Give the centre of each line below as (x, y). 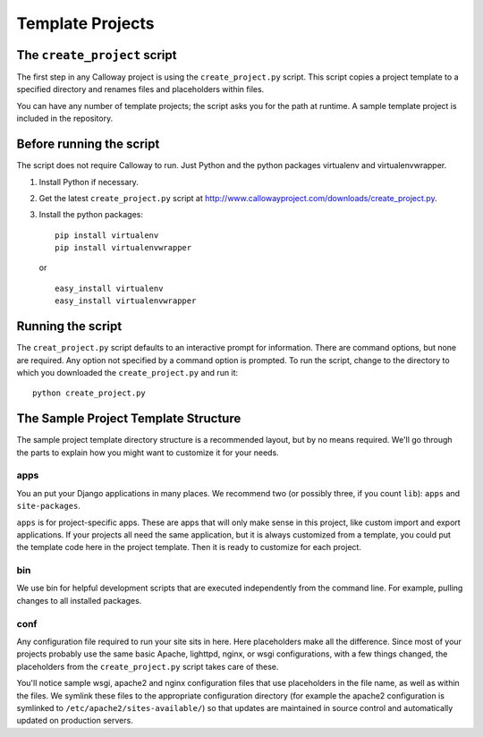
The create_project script (97, 55)
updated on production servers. (75, 721)
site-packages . (48, 506)
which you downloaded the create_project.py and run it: (127, 372)
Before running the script (88, 144)
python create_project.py (89, 393)
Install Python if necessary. (89, 182)
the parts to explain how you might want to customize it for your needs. (148, 453)
